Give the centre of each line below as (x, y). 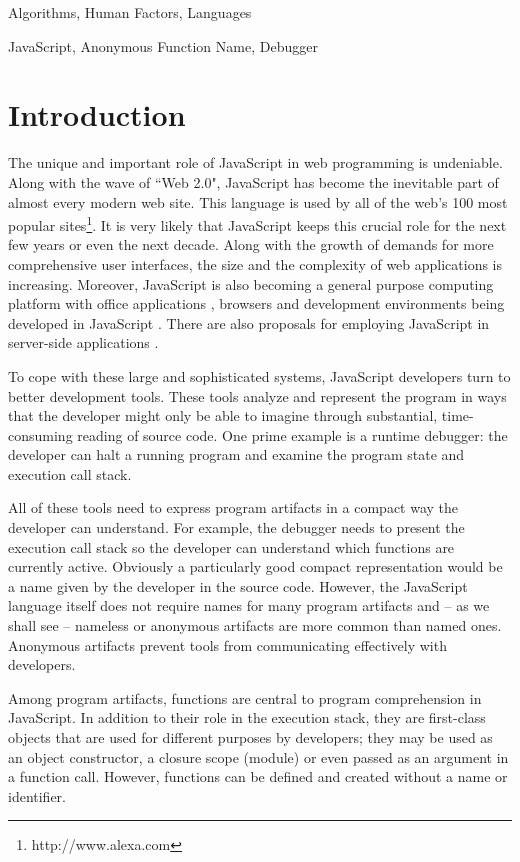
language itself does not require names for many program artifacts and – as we (249, 605)
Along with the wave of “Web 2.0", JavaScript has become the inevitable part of (253, 181)
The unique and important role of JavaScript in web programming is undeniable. (255, 162)
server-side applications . (83, 342)
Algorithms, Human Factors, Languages (130, 12)
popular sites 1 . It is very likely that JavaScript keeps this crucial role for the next (257, 223)
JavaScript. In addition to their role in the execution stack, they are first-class (247, 717)
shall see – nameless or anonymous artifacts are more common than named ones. (255, 625)
